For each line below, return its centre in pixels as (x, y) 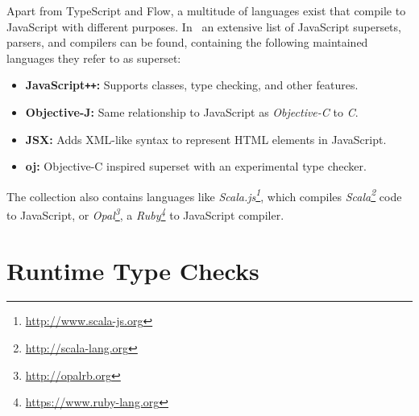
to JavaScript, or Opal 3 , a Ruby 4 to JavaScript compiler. (145, 214)
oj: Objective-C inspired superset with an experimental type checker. (196, 166)
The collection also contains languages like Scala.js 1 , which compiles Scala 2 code (204, 195)
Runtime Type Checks (133, 270)
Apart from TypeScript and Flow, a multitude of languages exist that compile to (206, 10)
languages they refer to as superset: (94, 58)
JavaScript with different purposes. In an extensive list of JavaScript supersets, (204, 26)
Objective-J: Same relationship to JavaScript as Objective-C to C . (192, 112)
